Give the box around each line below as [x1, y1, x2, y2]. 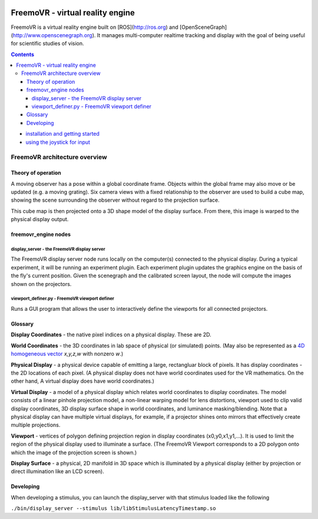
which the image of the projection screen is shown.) [11, 449, 137, 456]
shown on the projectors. [11, 280, 72, 287]
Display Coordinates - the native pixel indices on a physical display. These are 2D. [11, 331, 211, 339]
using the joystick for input [25, 139, 91, 146]
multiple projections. [11, 422, 61, 429]
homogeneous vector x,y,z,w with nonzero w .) [11, 350, 124, 357]
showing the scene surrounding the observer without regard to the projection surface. [11, 196, 220, 203]
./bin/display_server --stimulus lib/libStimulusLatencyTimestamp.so [11, 505, 216, 512]
